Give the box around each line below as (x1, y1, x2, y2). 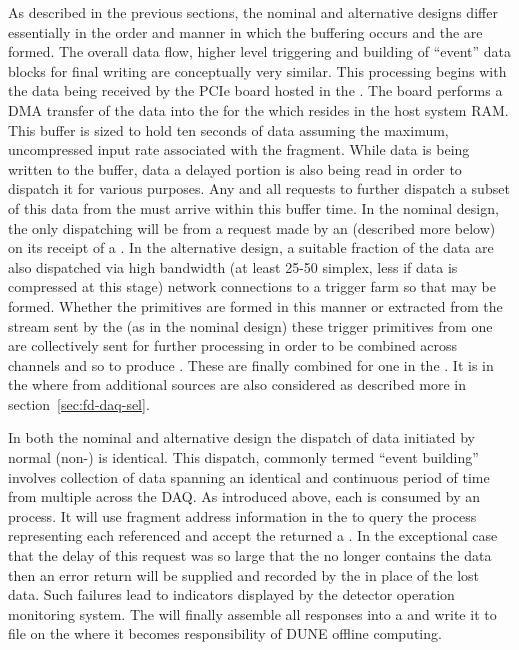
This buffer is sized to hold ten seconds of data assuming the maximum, (8, 119, 449, 140)
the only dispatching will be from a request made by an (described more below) (8, 217, 496, 238)
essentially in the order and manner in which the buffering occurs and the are (8, 21, 483, 42)
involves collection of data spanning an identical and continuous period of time (8, 466, 490, 487)
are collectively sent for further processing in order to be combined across (8, 335, 458, 356)
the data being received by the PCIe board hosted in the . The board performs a (8, 80, 503, 101)
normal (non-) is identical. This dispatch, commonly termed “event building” (8, 447, 479, 468)
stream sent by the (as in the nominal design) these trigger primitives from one (8, 315, 493, 336)
